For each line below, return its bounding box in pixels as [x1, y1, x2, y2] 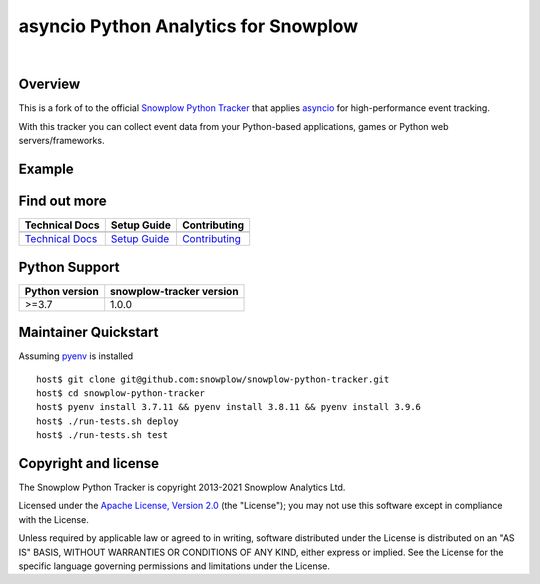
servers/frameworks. [18, 135, 105, 147]
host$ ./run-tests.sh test [36, 430, 169, 441]
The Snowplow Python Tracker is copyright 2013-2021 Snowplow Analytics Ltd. [18, 481, 346, 494]
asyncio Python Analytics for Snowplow [18, 15, 359, 37]
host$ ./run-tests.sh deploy [36, 415, 179, 427]
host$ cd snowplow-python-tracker [36, 387, 205, 399]
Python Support [18, 258, 120, 275]
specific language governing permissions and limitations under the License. [18, 560, 330, 572]
